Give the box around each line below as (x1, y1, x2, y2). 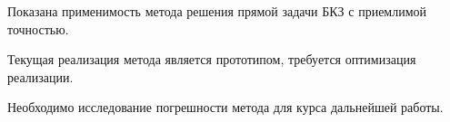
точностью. (7, 19, 69, 38)
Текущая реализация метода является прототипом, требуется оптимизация (7, 50, 416, 69)
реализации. (7, 67, 74, 86)
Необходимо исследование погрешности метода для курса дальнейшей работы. (7, 98, 444, 117)
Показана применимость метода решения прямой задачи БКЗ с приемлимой (7, 2, 427, 20)
